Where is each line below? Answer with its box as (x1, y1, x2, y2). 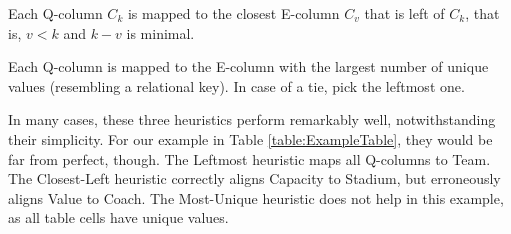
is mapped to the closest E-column (127, 3, 340, 23)
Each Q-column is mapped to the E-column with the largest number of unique (8, 56, 489, 77)
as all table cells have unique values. (8, 207, 229, 228)
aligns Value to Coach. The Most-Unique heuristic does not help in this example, (8, 187, 504, 208)
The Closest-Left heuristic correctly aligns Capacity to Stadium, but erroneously (8, 168, 501, 189)
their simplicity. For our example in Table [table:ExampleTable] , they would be (8, 128, 493, 149)
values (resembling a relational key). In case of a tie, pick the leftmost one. (8, 75, 465, 96)
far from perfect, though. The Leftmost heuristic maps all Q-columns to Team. (8, 148, 491, 169)
